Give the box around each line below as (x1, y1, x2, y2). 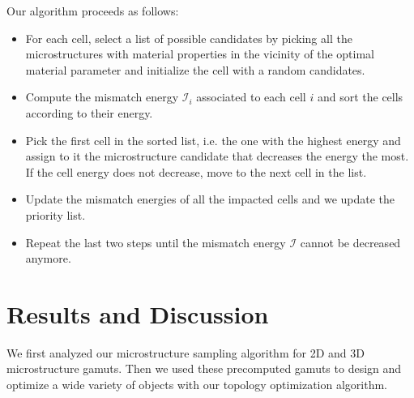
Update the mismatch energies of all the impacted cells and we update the (25, 190, 395, 208)
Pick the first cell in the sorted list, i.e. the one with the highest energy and (25, 131, 401, 148)
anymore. (25, 250, 71, 267)
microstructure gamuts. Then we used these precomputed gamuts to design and (6, 360, 402, 377)
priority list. (25, 206, 86, 223)
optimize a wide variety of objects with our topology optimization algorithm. (6, 376, 387, 393)
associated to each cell (196, 88, 306, 105)
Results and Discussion (6, 297, 269, 330)
